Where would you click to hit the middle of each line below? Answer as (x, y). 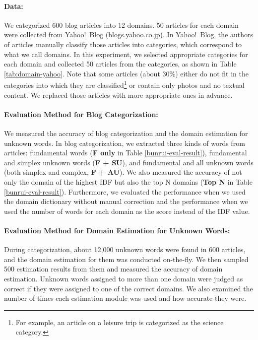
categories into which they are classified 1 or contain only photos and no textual (124, 84)
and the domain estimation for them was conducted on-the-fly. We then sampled (126, 259)
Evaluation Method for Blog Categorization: (81, 114)
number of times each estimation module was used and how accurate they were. (125, 298)
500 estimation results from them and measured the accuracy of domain (113, 269)
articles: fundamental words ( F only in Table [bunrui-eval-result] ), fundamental (126, 153)
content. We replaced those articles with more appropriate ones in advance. (118, 95)
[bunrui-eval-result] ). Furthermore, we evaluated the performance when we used (125, 191)
